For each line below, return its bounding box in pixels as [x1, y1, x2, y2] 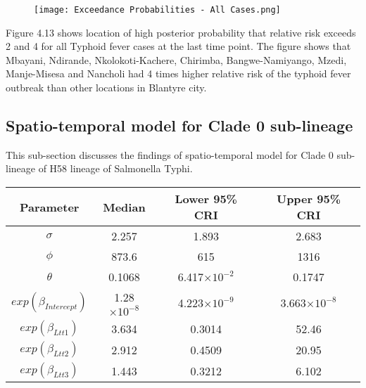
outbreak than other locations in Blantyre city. [6, 80, 207, 95]
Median [103, 198, 146, 215]
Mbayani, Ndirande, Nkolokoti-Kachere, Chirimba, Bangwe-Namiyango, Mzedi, [6, 52, 347, 67]
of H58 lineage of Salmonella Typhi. [38, 161, 193, 176]
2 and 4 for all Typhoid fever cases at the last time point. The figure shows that [6, 39, 351, 53]
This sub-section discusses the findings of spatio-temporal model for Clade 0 [6, 147, 334, 162]
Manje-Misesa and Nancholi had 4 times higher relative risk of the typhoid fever [6, 66, 351, 81]
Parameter [19, 198, 80, 215]
